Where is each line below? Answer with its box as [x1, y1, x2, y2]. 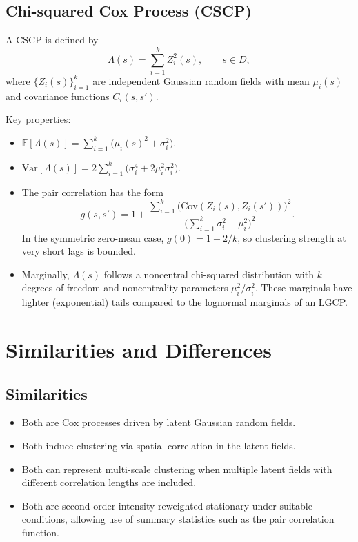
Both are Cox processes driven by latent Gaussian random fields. [21, 415, 296, 429]
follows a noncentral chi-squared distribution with [103, 267, 314, 281]
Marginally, [21, 267, 70, 281]
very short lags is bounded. [21, 244, 137, 258]
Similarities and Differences [6, 335, 272, 363]
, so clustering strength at [237, 230, 346, 244]
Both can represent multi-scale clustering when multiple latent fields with [21, 461, 332, 476]
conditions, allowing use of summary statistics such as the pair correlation [21, 512, 335, 526]
